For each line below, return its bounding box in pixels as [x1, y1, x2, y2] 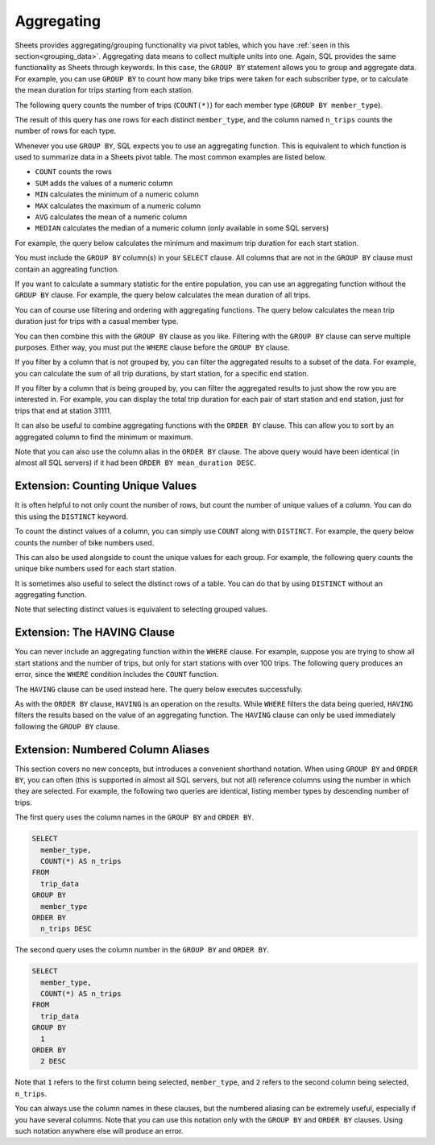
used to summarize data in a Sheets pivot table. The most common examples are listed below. [14, 152, 326, 162]
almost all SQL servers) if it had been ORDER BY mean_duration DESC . [14, 458, 257, 467]
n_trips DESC [40, 924, 92, 934]
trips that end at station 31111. [14, 405, 112, 415]
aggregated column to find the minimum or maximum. [14, 432, 193, 442]
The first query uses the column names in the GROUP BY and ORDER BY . [14, 812, 255, 822]
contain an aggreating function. [14, 264, 120, 274]
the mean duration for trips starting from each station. [14, 85, 193, 95]
